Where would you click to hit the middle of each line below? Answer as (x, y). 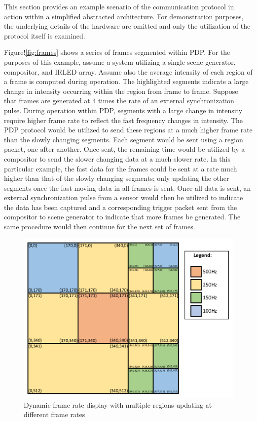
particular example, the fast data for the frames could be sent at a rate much (121, 168)
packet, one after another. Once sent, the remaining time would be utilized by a (125, 149)
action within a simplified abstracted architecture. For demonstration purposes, (124, 16)
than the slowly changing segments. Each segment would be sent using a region (124, 139)
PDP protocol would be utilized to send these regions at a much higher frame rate (128, 130)
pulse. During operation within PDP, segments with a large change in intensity (123, 110)
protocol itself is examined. (45, 35)
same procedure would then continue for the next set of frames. (100, 227)
